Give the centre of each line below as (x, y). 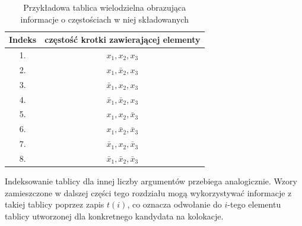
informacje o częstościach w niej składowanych (104, 19)
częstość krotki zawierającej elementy (123, 40)
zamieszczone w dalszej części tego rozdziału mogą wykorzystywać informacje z (148, 192)
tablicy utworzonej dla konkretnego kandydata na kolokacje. (114, 216)
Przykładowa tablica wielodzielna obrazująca (105, 7)
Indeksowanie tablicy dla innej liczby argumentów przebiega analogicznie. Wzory (151, 181)
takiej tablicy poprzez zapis (55, 204)
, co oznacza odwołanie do (174, 204)
